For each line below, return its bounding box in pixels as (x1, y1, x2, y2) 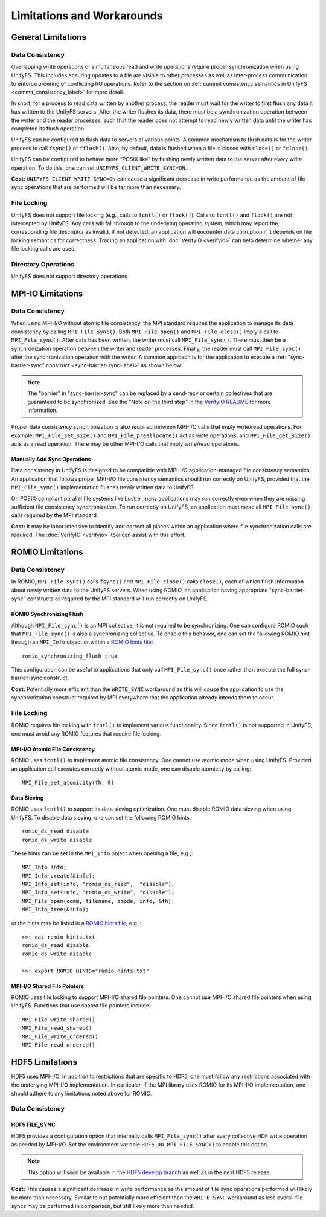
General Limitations (11, 32, 87, 42)
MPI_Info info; (22, 864, 67, 871)
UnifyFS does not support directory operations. (11, 272, 129, 280)
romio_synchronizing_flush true (22, 652, 118, 660)
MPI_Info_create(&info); (22, 872, 95, 879)
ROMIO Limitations (11, 547, 84, 557)
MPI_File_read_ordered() (22, 1041, 95, 1048)
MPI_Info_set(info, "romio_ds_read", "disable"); (22, 881, 175, 888)
